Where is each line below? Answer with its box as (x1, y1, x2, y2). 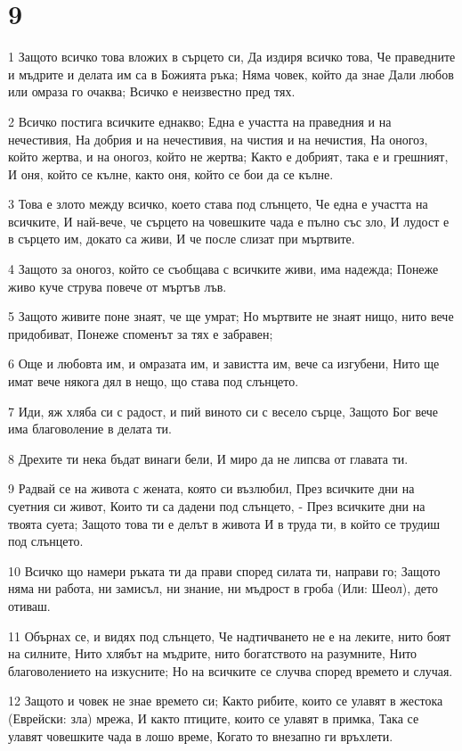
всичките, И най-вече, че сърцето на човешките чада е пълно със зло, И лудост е (8, 211, 450, 230)
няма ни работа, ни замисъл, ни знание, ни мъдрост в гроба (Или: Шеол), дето (8, 579, 439, 598)
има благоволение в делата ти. (8, 419, 173, 438)
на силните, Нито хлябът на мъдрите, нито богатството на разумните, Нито (8, 644, 417, 663)
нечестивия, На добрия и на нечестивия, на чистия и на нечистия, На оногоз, (8, 129, 428, 148)
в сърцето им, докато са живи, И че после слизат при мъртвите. (8, 229, 355, 248)
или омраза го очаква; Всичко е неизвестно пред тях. (8, 82, 296, 101)
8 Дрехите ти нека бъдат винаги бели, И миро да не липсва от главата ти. (8, 449, 409, 467)
